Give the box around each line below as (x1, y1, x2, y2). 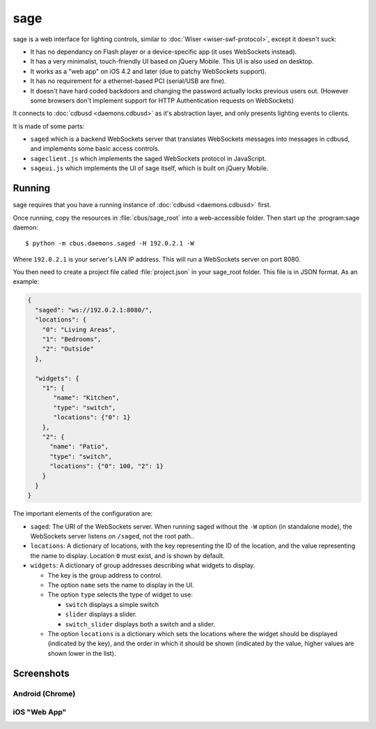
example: (13, 278, 40, 286)
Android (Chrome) (13, 689, 76, 698)
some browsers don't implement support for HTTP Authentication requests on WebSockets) (30, 96, 294, 105)
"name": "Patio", (49, 443, 109, 451)
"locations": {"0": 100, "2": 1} (49, 463, 164, 470)
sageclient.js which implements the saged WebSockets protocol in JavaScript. (30, 154, 267, 163)
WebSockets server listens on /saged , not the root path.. (30, 532, 195, 541)
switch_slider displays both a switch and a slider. (65, 619, 215, 628)
